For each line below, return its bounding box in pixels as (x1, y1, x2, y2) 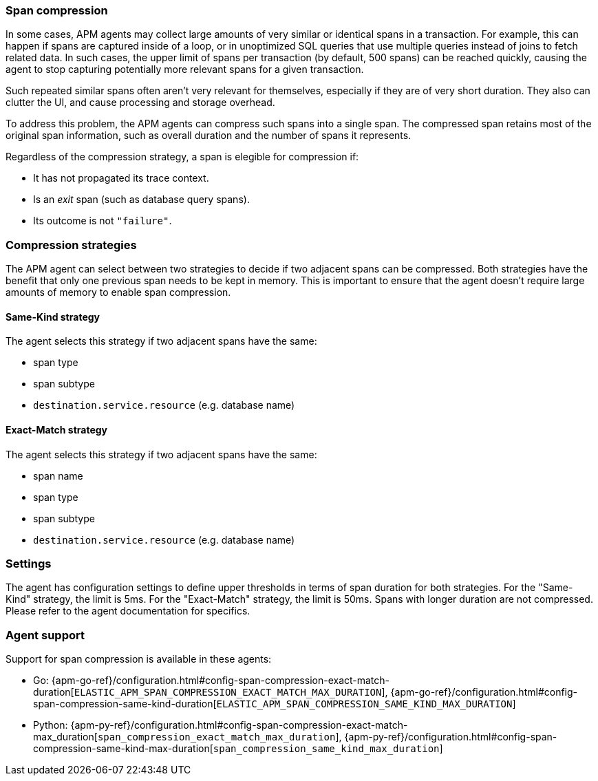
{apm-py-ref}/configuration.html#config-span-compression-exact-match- (70, 719, 408, 731)
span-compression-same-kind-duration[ (33, 698, 217, 710)
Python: (33, 719, 68, 731)
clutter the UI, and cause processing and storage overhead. (6, 96, 275, 109)
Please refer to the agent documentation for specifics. (6, 605, 250, 617)
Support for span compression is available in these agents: (6, 653, 272, 665)
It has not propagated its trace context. (33, 172, 209, 184)
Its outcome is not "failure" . (33, 215, 172, 227)
